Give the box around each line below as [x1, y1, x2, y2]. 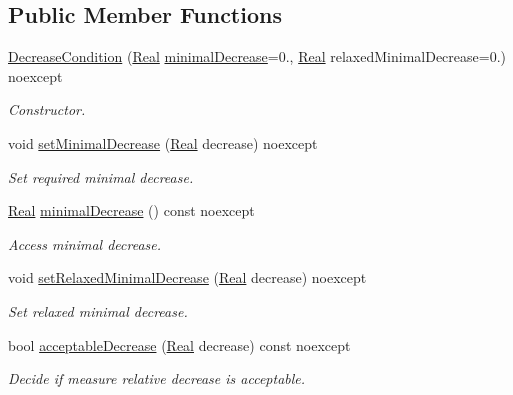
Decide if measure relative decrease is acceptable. [8, 368, 306, 389]
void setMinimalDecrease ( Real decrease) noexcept [8, 132, 318, 153]
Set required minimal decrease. [8, 166, 194, 187]
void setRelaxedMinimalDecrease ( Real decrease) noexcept [8, 267, 367, 288]
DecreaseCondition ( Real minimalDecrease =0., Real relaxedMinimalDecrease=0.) [8, 46, 506, 67]
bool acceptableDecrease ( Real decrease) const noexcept [8, 334, 351, 355]
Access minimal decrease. [8, 233, 162, 254]
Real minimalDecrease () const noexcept [8, 200, 255, 221]
